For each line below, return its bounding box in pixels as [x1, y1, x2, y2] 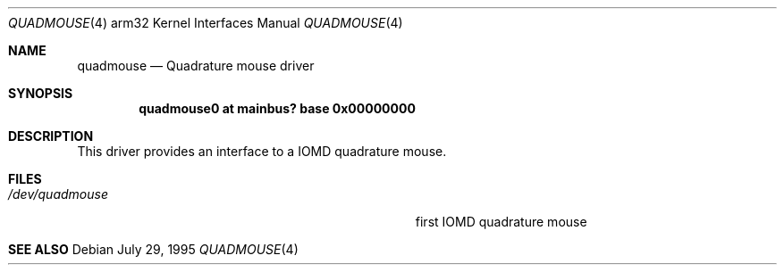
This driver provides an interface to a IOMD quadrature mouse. [77, 144, 447, 159]
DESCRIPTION [8, 128, 94, 144]
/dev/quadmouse [8, 186, 108, 202]
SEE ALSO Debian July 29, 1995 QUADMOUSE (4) [8, 242, 299, 257]
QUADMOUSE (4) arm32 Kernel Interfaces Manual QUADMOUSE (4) [8, 15, 403, 30]
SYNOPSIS [8, 86, 73, 101]
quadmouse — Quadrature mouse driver [77, 58, 315, 73]
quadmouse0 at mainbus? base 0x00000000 [139, 101, 416, 116]
